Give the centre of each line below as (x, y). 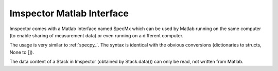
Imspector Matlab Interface (69, 13)
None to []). (22, 52)
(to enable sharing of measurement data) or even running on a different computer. (97, 35)
